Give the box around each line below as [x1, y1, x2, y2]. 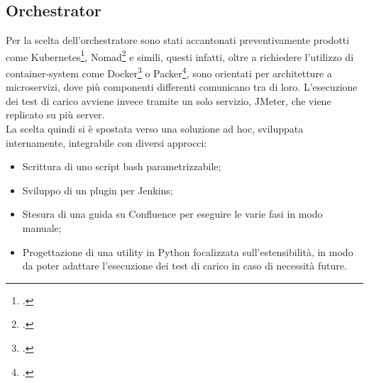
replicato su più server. [6, 107, 105, 122]
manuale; [22, 221, 62, 235]
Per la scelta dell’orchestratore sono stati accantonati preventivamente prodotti [6, 33, 350, 48]
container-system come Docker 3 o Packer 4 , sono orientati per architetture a [6, 64, 332, 80]
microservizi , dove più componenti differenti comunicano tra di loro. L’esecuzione [6, 79, 358, 94]
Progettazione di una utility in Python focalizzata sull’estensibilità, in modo [22, 244, 353, 259]
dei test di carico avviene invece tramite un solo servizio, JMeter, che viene [6, 93, 331, 108]
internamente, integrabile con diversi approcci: [6, 135, 207, 150]
